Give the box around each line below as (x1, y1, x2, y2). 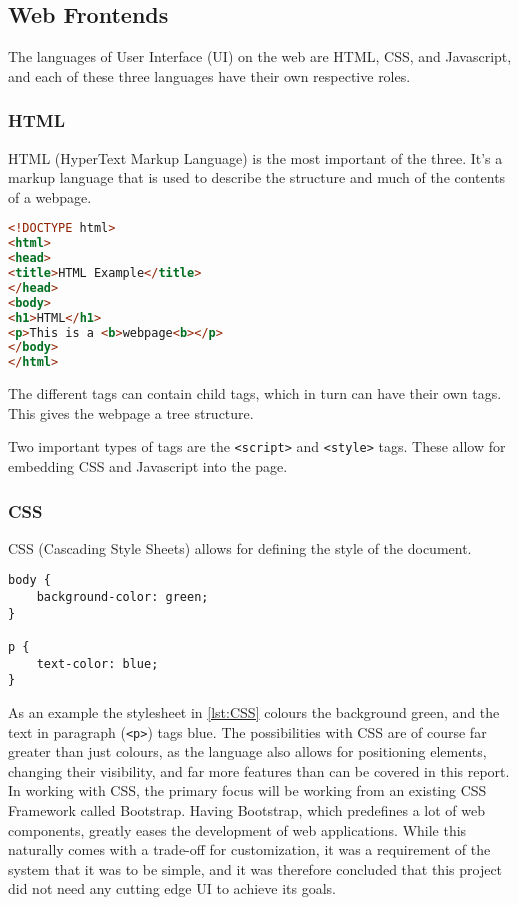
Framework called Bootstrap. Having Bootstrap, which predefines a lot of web (8, 800, 486, 821)
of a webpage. (8, 186, 92, 207)
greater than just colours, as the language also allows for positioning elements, (8, 741, 487, 762)
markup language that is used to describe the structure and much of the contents (8, 167, 506, 188)
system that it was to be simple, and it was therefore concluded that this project (8, 858, 503, 879)
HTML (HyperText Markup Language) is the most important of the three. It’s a (8, 147, 503, 168)
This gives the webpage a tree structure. (8, 402, 254, 423)
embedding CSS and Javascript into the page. (8, 455, 288, 476)
